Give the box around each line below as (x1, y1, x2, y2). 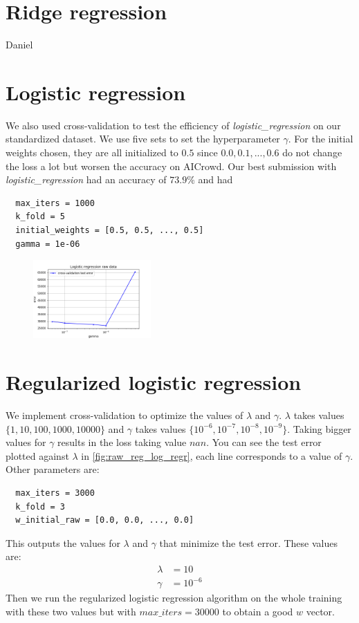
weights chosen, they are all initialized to (6, 145, 178, 160)
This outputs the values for (6, 535, 120, 550)
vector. (306, 604, 335, 619)
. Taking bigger (287, 421, 351, 436)
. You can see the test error (206, 435, 322, 449)
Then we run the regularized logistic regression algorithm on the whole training (6, 591, 342, 605)
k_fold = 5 (15, 212, 65, 222)
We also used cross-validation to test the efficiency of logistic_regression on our (6, 118, 341, 132)
